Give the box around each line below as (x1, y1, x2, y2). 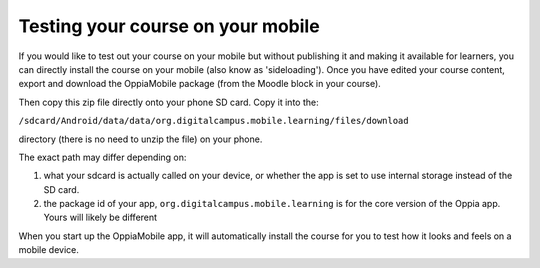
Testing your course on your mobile (18, 15, 320, 37)
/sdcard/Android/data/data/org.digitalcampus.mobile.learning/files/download (18, 115, 409, 127)
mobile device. (18, 244, 80, 256)
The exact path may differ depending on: (18, 151, 187, 163)
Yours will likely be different (43, 211, 158, 224)
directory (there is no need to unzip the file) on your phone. (18, 133, 263, 145)
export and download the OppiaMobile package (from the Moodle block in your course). (18, 78, 382, 90)
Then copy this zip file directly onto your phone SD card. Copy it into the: (18, 96, 319, 108)
